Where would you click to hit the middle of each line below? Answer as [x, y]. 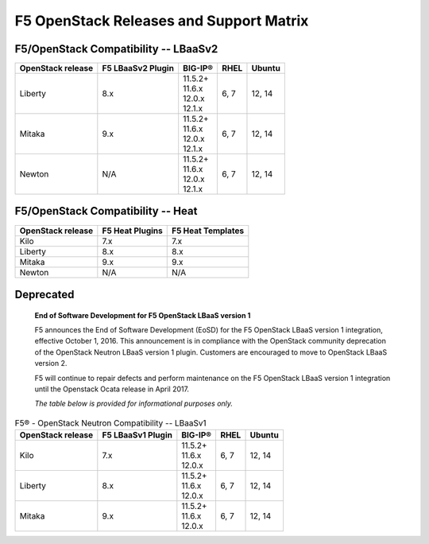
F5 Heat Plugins [132, 231]
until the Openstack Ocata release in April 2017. [112, 389]
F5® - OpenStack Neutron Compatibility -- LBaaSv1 [110, 423]
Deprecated [44, 295]
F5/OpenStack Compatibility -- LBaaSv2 [116, 49]
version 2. [51, 363]
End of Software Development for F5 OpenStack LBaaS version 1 [143, 315]
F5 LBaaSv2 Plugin [138, 68]
